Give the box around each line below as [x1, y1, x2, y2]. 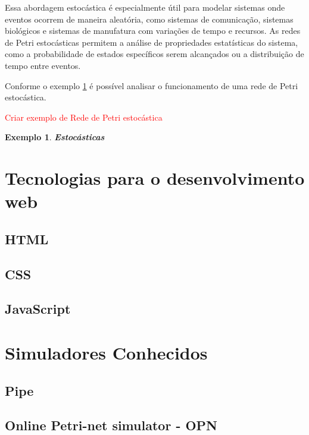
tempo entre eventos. [5, 59, 81, 71]
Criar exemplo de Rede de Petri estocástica [5, 111, 163, 123]
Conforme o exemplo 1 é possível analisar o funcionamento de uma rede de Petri [5, 79, 298, 92]
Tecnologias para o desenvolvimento [5, 166, 305, 190]
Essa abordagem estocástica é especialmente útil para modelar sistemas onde [5, 1, 285, 13]
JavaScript [5, 300, 71, 318]
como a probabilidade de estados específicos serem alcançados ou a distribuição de [5, 48, 304, 60]
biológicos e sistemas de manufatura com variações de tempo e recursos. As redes [5, 24, 301, 37]
